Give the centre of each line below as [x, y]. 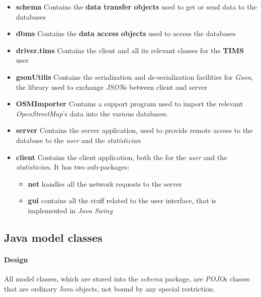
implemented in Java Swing [70, 210]
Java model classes [53, 237]
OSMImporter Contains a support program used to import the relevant [129, 104]
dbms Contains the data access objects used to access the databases [126, 33]
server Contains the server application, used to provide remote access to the [134, 130]
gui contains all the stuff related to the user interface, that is [122, 200]
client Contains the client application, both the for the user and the [121, 157]
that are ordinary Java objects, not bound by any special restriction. [110, 288]
